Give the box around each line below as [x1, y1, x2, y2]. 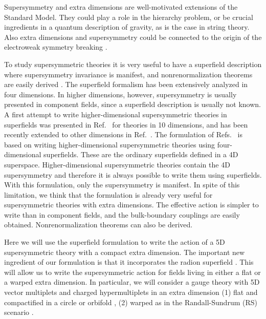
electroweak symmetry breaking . [4, 41, 107, 52]
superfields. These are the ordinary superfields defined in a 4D [43, 149, 238, 160]
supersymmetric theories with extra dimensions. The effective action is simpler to [4, 199, 259, 210]
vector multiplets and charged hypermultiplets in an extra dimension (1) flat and [4, 287, 258, 297]
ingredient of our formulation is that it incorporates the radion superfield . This [4, 257, 254, 267]
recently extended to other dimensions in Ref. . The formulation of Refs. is [4, 129, 242, 140]
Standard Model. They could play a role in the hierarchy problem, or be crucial [4, 11, 253, 22]
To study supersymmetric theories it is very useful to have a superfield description [4, 58, 262, 69]
